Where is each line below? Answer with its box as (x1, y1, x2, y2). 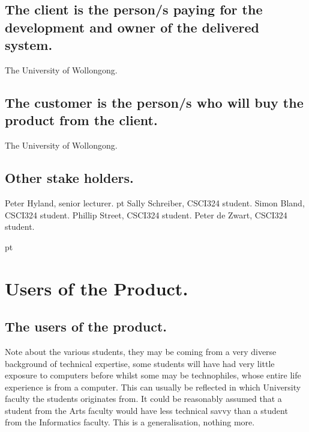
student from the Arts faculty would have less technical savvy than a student (5, 404, 288, 416)
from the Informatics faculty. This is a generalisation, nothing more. (5, 416, 255, 428)
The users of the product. (5, 317, 167, 336)
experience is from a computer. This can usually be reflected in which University (5, 380, 301, 393)
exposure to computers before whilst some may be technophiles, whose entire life (5, 369, 301, 381)
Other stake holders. (5, 168, 134, 187)
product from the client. (5, 111, 158, 129)
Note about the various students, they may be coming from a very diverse (5, 345, 277, 357)
